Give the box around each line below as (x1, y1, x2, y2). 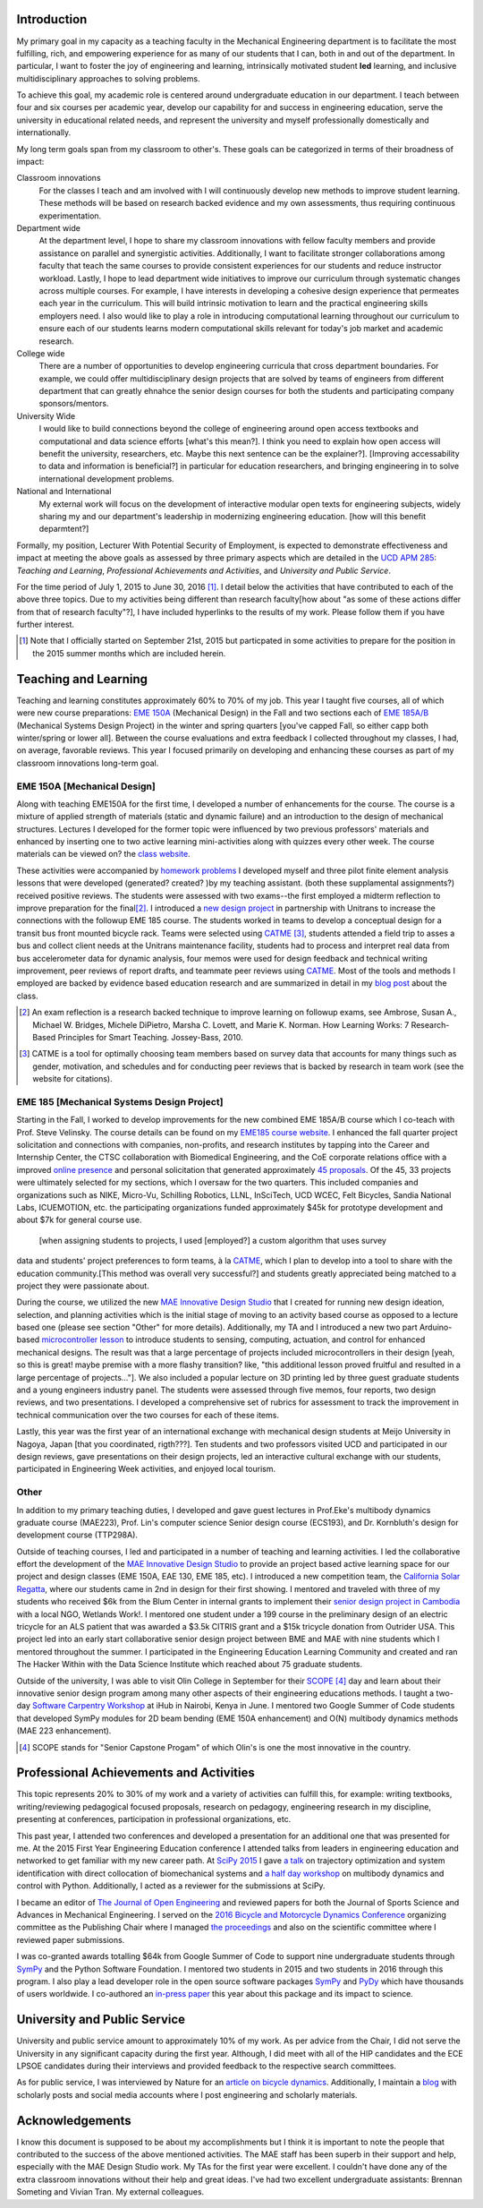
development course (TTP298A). (16, 1529, 139, 1540)
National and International (16, 486, 112, 497)
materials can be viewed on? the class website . (16, 849, 191, 860)
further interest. (16, 619, 75, 630)
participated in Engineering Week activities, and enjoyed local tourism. (16, 1464, 276, 1475)
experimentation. (38, 210, 102, 221)
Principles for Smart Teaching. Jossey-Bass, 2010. (57, 1031, 243, 1042)
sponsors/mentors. (38, 398, 109, 409)
